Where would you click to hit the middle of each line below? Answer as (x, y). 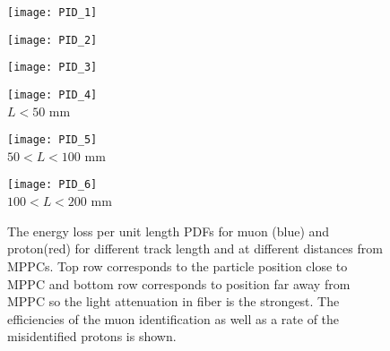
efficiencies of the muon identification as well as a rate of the (173, 318)
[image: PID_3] (52, 68)
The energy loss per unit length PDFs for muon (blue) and (169, 231)
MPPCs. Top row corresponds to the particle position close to (178, 265)
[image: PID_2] (52, 40)
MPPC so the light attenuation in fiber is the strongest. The (173, 301)
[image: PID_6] (52, 185)
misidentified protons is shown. (92, 336)
